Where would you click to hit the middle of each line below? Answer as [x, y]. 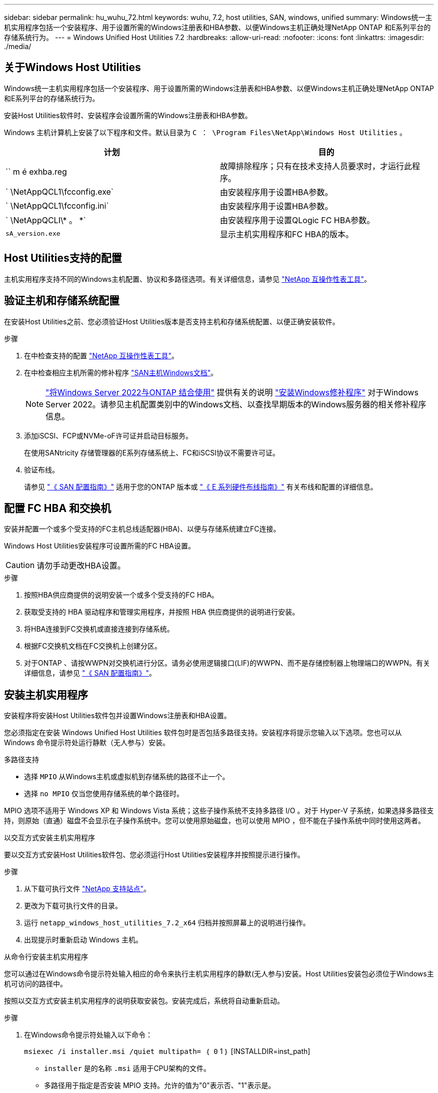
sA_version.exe [33, 234]
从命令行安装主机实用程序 [46, 957]
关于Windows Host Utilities [72, 68]
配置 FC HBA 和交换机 [58, 508]
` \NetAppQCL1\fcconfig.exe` [60, 191]
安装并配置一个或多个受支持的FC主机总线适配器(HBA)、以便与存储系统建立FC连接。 [142, 529]
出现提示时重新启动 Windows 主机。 [83, 940]
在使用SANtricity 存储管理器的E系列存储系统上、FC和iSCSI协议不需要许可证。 [152, 452]
